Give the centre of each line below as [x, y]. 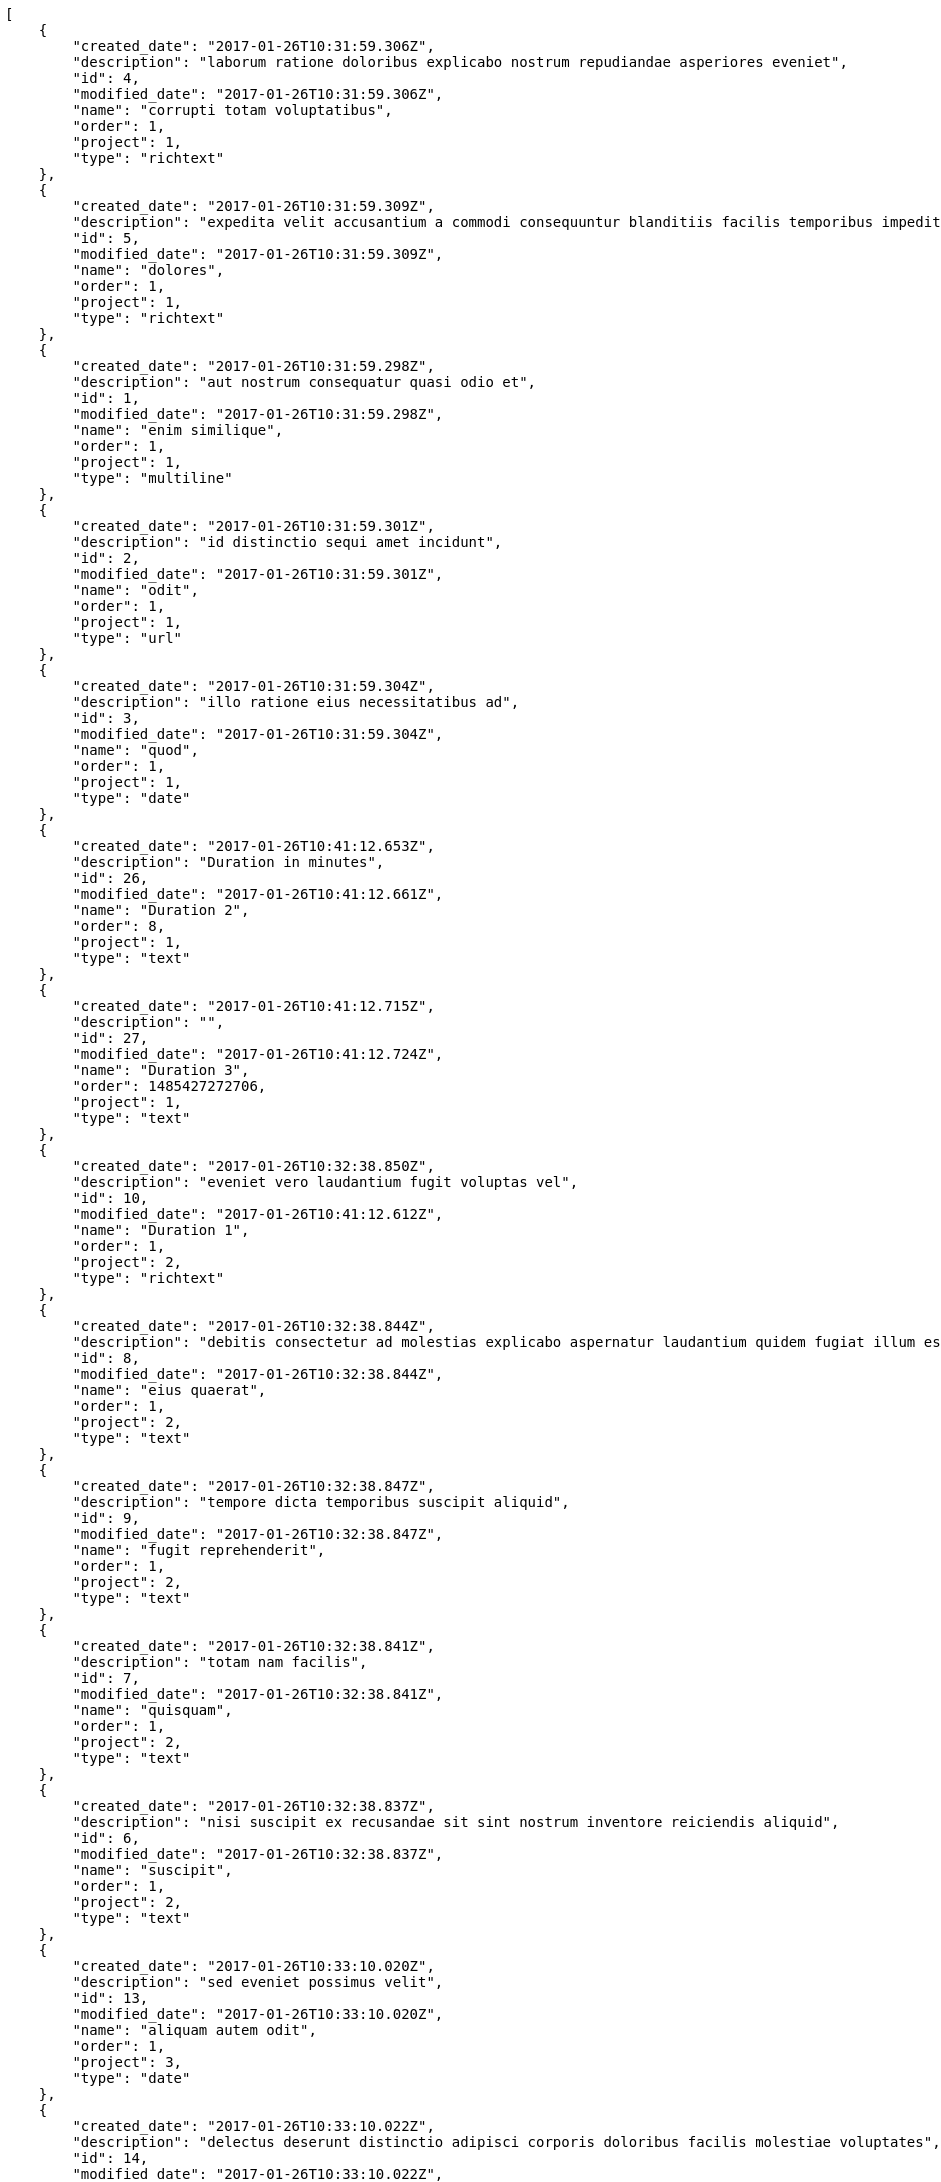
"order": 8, [119, 926]
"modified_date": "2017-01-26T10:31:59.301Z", [258, 574]
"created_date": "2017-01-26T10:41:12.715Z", [253, 1006]
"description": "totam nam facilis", [220, 1662]
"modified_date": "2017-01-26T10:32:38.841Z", [258, 1694]
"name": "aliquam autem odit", [194, 2030]
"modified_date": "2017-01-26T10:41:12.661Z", [258, 894]
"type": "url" [127, 638]
